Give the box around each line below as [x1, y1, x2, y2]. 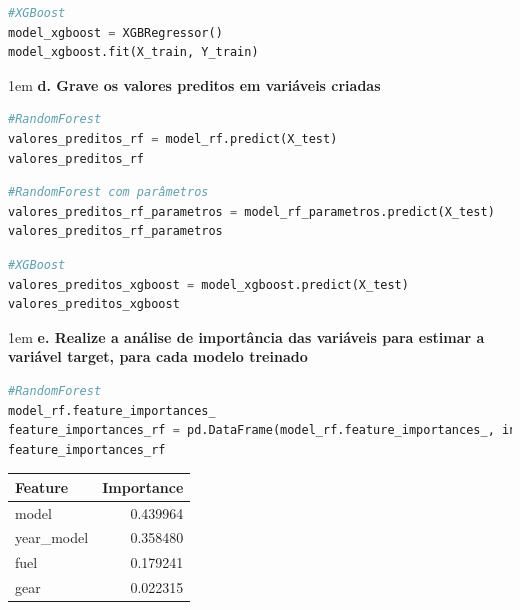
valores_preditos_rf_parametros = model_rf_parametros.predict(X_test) [8, 204, 495, 219]
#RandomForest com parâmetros [8, 185, 209, 200]
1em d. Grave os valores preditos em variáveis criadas [8, 74, 381, 95]
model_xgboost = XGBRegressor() [8, 25, 223, 40]
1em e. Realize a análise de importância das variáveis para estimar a [8, 326, 485, 347]
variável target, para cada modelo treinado [8, 346, 308, 367]
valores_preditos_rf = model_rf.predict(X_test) [8, 131, 338, 146]
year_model [15, 527, 89, 548]
